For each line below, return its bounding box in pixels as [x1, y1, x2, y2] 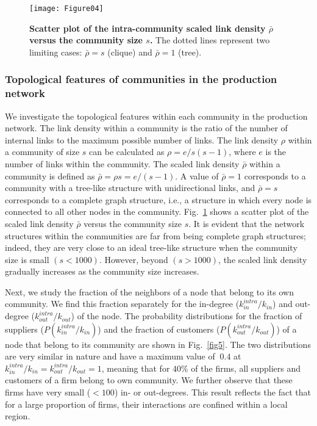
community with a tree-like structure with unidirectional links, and [5, 181, 255, 194]
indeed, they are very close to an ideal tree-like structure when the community [5, 241, 297, 254]
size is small [5, 253, 49, 265]
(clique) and [107, 45, 152, 58]
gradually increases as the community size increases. [5, 265, 199, 278]
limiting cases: [29, 45, 82, 58]
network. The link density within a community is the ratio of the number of [5, 121, 288, 134]
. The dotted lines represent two [149, 34, 270, 46]
